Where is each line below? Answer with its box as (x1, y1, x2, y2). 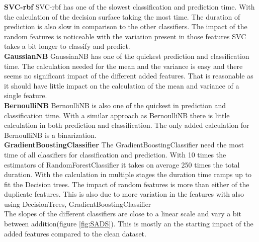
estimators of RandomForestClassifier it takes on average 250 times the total (4, 159, 240, 170)
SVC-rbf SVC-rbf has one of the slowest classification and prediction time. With (4, 2, 255, 12)
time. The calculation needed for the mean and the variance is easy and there (4, 60, 243, 71)
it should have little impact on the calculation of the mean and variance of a (4, 80, 239, 91)
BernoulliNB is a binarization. (4, 129, 97, 140)
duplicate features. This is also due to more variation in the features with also (4, 189, 244, 199)
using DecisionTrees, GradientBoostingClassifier (4, 198, 151, 209)
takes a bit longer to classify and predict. (4, 41, 130, 51)
